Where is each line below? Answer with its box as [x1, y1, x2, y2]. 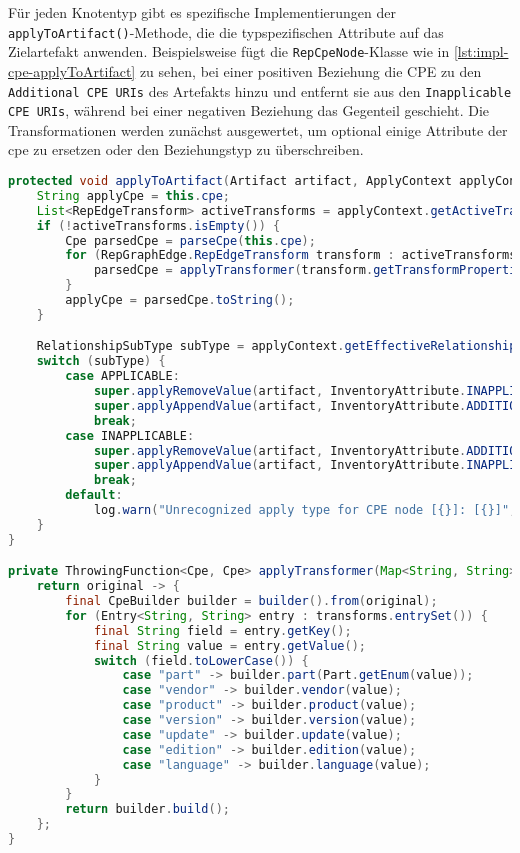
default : [65, 488, 123, 503]
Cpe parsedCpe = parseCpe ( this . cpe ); [65, 233, 316, 248]
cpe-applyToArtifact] [8, 60, 136, 81]
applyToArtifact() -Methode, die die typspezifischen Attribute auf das [8, 21, 444, 42]
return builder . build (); [65, 802, 230, 817]
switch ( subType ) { [36, 354, 166, 369]
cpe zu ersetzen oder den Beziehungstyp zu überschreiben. [8, 139, 364, 160]
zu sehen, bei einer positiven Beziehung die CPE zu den [139, 60, 482, 81]
